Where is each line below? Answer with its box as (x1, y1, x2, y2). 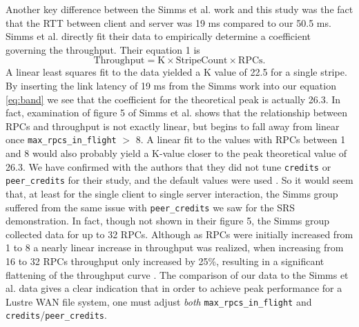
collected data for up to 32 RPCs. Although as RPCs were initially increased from (6, 226, 353, 241)
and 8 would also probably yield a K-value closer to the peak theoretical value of (6, 146, 347, 160)
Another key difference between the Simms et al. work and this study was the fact (6, 2, 353, 16)
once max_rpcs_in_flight (6, 132, 117, 147)
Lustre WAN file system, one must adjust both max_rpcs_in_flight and (6, 294, 312, 308)
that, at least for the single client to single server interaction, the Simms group (6, 186, 338, 200)
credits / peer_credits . (6, 308, 107, 322)
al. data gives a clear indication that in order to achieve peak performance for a (6, 281, 342, 295)
